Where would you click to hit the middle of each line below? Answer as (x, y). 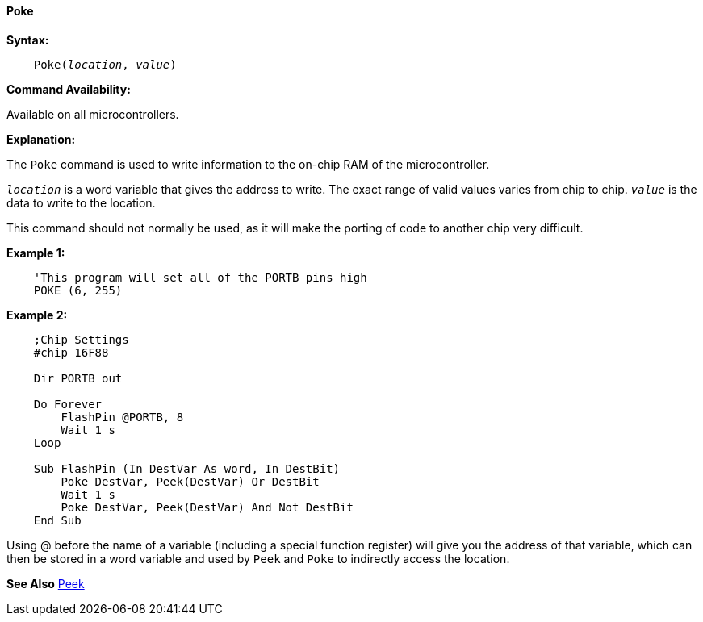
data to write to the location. (81, 202)
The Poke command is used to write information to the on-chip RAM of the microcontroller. (248, 164)
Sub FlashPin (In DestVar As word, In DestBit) (187, 468)
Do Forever (68, 404)
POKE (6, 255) (78, 290)
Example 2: (37, 315)
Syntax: (28, 40)
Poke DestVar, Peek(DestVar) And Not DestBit (207, 507)
